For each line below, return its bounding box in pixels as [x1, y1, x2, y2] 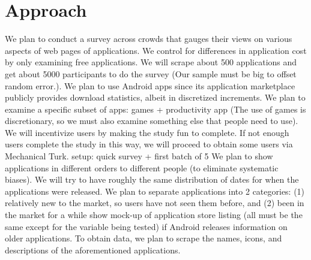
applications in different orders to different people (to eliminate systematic [5, 161, 279, 174]
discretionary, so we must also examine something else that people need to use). [5, 114, 298, 127]
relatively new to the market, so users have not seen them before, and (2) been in [5, 196, 304, 209]
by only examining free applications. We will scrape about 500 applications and [5, 56, 297, 68]
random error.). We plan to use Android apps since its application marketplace [5, 79, 295, 92]
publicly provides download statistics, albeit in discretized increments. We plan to [5, 91, 306, 104]
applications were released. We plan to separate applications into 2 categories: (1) [5, 185, 305, 197]
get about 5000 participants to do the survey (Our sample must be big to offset [5, 67, 297, 80]
